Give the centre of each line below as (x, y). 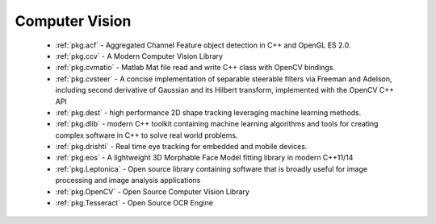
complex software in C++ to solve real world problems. (147, 135)
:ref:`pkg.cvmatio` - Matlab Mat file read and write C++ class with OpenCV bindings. (195, 68)
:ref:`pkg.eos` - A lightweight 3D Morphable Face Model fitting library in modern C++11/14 (204, 158)
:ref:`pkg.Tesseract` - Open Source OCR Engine (134, 203)
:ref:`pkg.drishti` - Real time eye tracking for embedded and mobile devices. (181, 147)
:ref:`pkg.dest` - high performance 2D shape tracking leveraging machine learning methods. (208, 112)
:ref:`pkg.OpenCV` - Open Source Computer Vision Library (153, 191)
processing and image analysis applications (128, 180)
